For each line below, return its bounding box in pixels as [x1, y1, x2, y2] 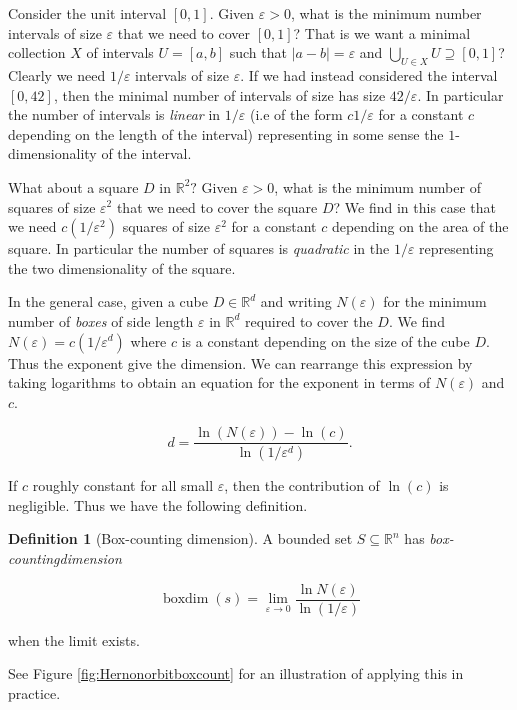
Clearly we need [8, 64, 106, 85]
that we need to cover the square [116, 196, 318, 217]
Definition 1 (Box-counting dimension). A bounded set [8, 528, 353, 549]
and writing [260, 291, 332, 312]
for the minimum [383, 291, 487, 312]
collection [8, 42, 66, 63]
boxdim [162, 592, 209, 607]
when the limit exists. [8, 629, 140, 650]
